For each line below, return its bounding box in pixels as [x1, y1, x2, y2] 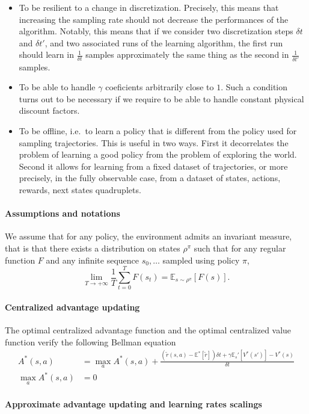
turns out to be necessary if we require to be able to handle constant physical [19, 92, 304, 105]
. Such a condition [221, 81, 288, 93]
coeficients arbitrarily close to [105, 81, 214, 93]
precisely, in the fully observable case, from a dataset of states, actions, [19, 171, 281, 184]
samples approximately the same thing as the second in [85, 48, 289, 61]
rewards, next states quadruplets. [19, 184, 141, 196]
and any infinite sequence [46, 253, 139, 266]
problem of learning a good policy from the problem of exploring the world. [19, 148, 297, 161]
